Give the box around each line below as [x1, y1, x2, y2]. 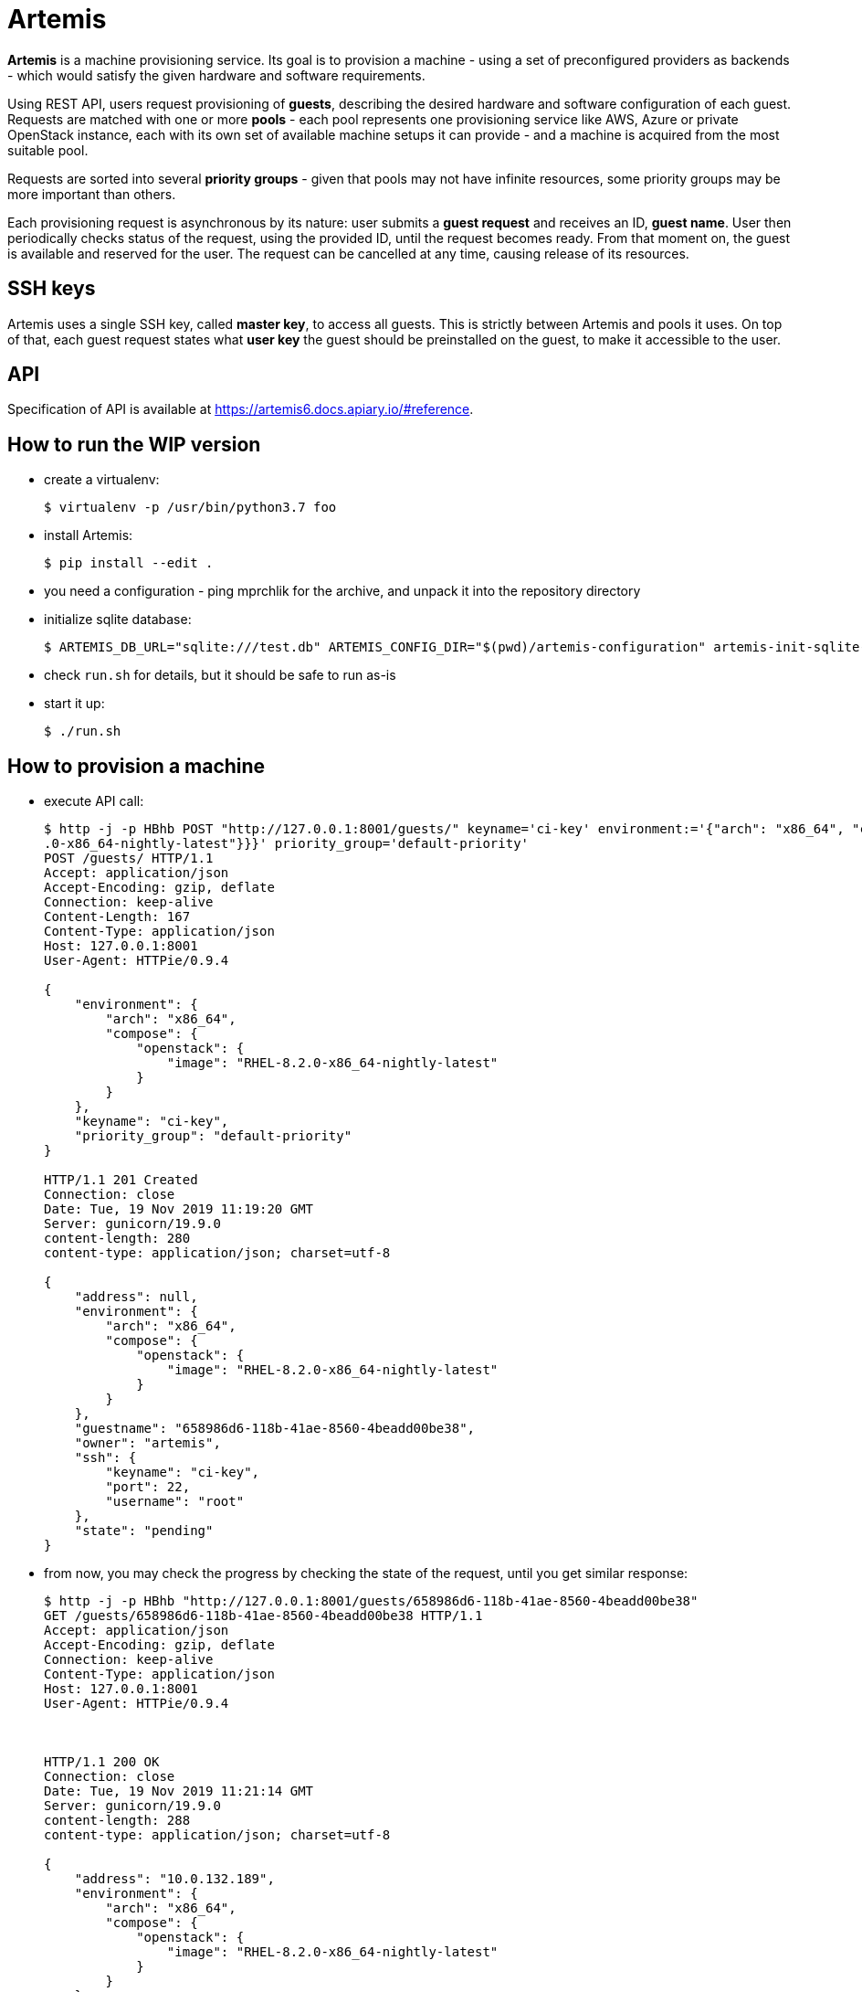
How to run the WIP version [7, 432, 261, 456]
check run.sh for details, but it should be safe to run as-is [44, 667, 396, 683]
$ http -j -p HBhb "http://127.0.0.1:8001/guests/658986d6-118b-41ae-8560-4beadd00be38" [44, 1594, 699, 1609]
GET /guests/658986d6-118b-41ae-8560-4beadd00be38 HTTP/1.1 [44, 1608, 483, 1624]
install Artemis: [44, 527, 133, 544]
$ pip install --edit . [44, 556, 214, 571]
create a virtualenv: [44, 472, 160, 488]
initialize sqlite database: [44, 611, 192, 628]
